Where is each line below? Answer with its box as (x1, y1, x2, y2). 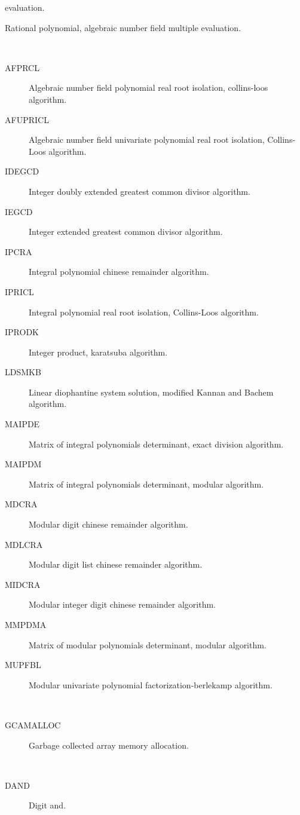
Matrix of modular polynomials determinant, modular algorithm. (29, 638, 267, 651)
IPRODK (5, 326, 39, 338)
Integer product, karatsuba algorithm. (29, 345, 168, 358)
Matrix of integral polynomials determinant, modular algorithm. (29, 477, 264, 490)
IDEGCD (5, 165, 39, 177)
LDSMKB (5, 366, 41, 378)
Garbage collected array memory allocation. (29, 739, 189, 751)
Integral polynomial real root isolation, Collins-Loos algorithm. (29, 305, 259, 318)
